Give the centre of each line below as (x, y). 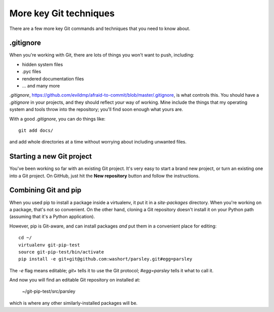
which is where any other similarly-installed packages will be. (74, 303)
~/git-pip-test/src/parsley (49, 291)
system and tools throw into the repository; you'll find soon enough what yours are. (96, 109)
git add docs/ (36, 130)
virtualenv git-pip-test (49, 245)
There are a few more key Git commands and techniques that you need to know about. (100, 29)
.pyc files (32, 72)
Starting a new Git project (51, 157)
